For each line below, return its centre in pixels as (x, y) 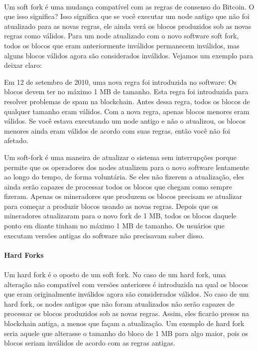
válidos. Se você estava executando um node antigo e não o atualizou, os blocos (125, 121)
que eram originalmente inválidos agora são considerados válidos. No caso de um (127, 294)
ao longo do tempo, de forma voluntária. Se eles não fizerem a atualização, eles (124, 177)
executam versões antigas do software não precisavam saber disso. (104, 235)
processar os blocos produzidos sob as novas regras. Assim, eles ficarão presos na (127, 313)
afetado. (16, 140)
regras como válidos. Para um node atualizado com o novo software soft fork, (122, 36)
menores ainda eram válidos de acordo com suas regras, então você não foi (117, 130)
